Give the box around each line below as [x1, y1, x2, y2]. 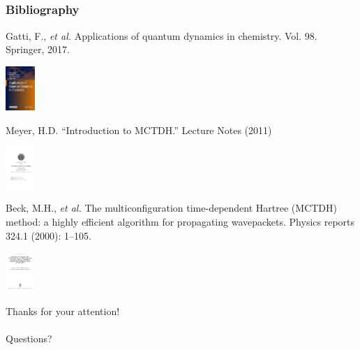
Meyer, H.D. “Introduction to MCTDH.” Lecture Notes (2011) [6, 122, 272, 137]
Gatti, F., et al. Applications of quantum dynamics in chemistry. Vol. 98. [6, 28, 317, 43]
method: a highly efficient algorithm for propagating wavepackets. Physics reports [6, 214, 355, 228]
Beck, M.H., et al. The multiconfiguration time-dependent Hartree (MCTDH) [6, 200, 337, 215]
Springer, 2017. [6, 42, 70, 57]
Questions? [6, 331, 52, 346]
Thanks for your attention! [6, 304, 120, 319]
